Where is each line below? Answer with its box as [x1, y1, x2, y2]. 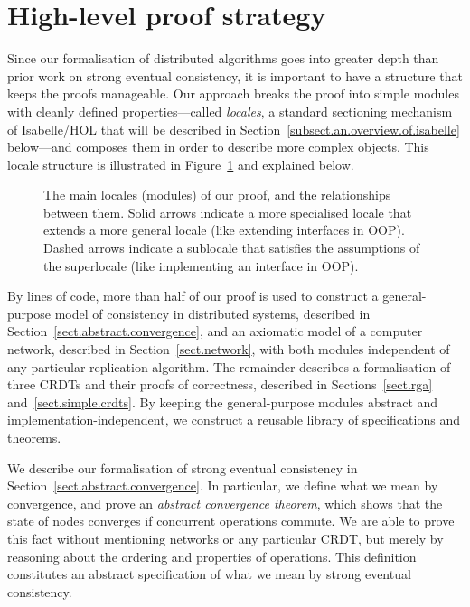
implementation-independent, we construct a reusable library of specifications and [7, 410, 460, 429]
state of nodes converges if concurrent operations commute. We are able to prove [7, 511, 455, 530]
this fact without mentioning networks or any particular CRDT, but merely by [7, 528, 444, 547]
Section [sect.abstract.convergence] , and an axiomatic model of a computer [7, 322, 423, 341]
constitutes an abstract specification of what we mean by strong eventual [7, 565, 411, 584]
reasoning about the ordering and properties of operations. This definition [7, 546, 417, 565]
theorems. [7, 428, 61, 446]
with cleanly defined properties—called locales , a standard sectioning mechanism [7, 101, 453, 120]
